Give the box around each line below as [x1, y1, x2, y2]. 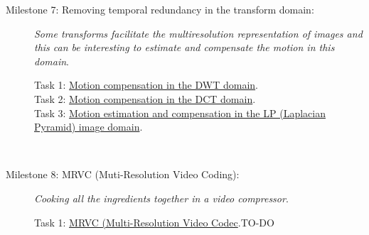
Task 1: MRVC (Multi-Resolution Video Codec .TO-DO [34, 214, 274, 229]
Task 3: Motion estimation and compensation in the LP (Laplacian [34, 105, 326, 120]
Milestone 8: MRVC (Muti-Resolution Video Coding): [6, 167, 240, 182]
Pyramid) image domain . [34, 119, 143, 134]
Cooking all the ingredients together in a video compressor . [34, 190, 289, 205]
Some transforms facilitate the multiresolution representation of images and [34, 26, 363, 40]
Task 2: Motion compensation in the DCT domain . [34, 91, 256, 106]
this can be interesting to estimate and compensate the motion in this [34, 40, 335, 55]
